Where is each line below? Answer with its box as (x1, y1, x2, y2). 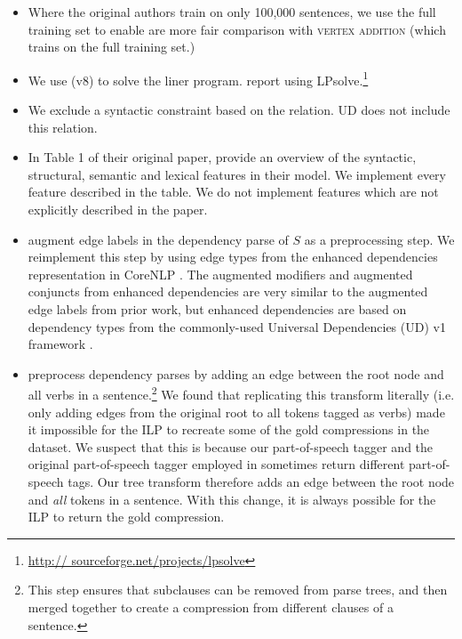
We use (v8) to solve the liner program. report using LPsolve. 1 (28, 68, 369, 89)
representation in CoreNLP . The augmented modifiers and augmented (28, 264, 413, 283)
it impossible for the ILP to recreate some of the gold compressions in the (28, 420, 430, 439)
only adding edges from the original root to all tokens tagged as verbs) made (28, 402, 445, 421)
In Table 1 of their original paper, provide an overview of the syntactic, (28, 148, 417, 166)
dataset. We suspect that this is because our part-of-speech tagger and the (28, 437, 434, 456)
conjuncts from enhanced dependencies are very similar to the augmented (28, 282, 428, 301)
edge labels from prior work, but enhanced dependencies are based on (28, 299, 407, 318)
